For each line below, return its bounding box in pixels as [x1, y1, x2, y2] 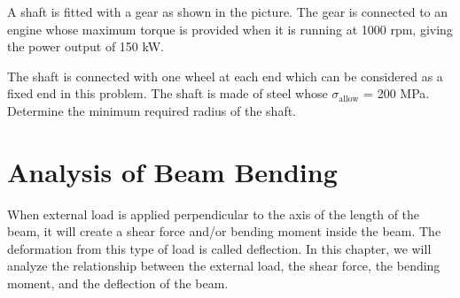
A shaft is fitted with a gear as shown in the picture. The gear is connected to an [7, 3, 448, 20]
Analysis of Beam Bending [7, 153, 338, 189]
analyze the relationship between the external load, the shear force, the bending [7, 256, 441, 275]
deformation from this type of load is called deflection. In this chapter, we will [7, 239, 432, 257]
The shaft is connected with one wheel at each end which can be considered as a [7, 66, 443, 85]
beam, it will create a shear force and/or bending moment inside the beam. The [7, 222, 441, 241]
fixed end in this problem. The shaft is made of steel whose [7, 84, 328, 103]
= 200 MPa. [363, 84, 430, 103]
